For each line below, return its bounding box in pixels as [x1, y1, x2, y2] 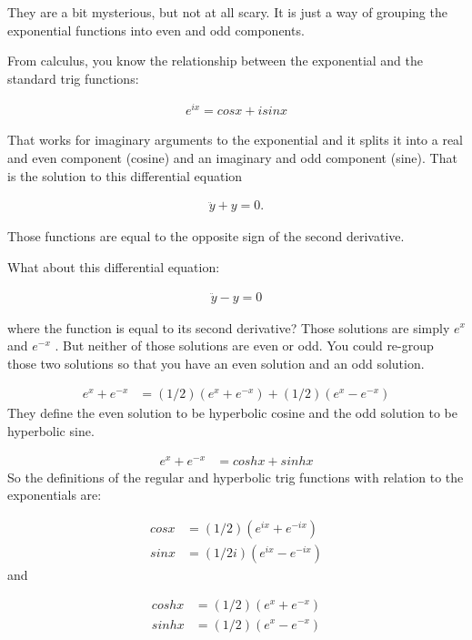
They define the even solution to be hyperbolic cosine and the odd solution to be [7, 403, 457, 422]
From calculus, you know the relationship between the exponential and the [7, 51, 424, 70]
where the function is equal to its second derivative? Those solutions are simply [7, 318, 450, 337]
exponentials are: [7, 485, 102, 504]
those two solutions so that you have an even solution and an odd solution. [7, 353, 425, 372]
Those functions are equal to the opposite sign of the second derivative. [7, 227, 405, 246]
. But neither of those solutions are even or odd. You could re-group [55, 336, 434, 355]
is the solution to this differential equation [7, 166, 243, 185]
